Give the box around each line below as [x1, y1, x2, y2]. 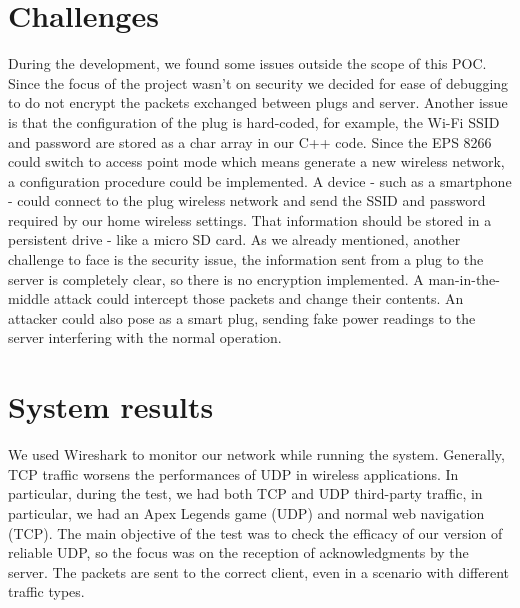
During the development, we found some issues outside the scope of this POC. [8, 53, 487, 74]
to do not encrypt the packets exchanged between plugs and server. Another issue [8, 92, 508, 113]
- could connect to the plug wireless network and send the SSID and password [8, 190, 486, 211]
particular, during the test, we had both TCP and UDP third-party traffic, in [8, 483, 483, 504]
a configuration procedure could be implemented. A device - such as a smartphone [8, 170, 512, 191]
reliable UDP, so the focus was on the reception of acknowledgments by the [8, 542, 469, 563]
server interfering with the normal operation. [8, 327, 282, 348]
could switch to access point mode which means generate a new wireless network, [8, 151, 505, 172]
